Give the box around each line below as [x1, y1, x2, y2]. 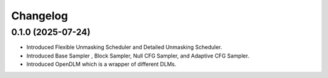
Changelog [11, 9, 68, 22]
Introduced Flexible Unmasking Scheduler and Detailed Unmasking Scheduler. [26, 44, 222, 51]
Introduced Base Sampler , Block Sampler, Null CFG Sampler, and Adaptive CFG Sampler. [26, 52, 250, 59]
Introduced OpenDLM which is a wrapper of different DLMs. [26, 60, 176, 68]
